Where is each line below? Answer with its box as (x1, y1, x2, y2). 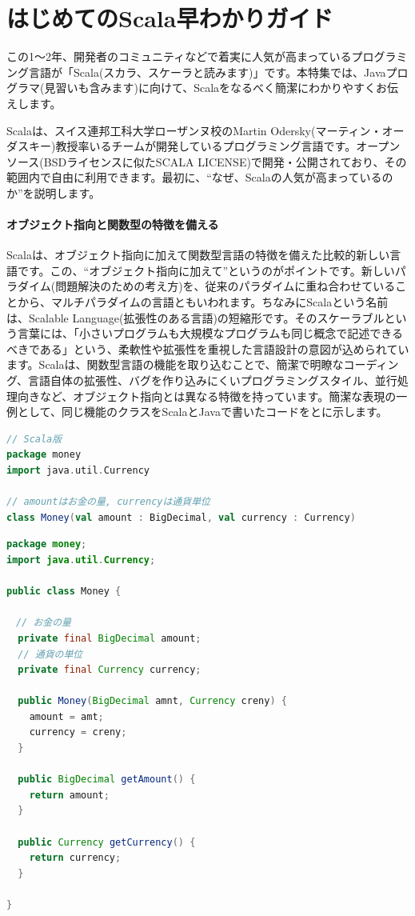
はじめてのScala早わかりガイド (6, 2, 333, 34)
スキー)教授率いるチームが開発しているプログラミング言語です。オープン (17, 138, 401, 154)
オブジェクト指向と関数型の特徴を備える (6, 216, 219, 233)
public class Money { (6, 586, 122, 598)
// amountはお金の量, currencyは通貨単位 (6, 496, 210, 508)
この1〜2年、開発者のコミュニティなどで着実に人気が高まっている (6, 48, 352, 65)
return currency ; (29, 852, 122, 864)
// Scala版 (6, 433, 62, 445)
